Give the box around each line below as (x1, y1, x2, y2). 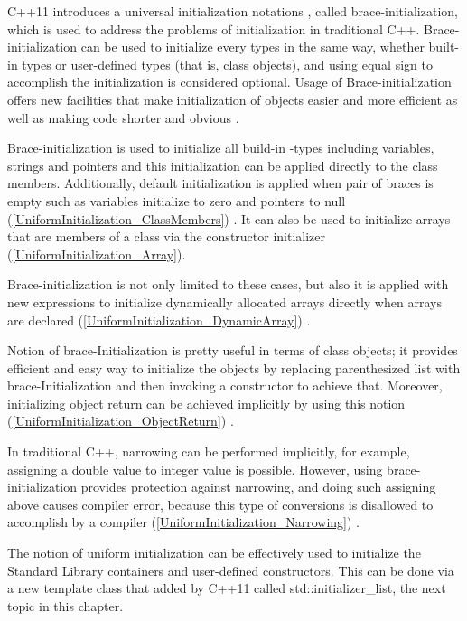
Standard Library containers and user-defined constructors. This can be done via (7, 560, 454, 579)
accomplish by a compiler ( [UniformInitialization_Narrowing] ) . (7, 513, 360, 532)
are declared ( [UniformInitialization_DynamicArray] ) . (7, 310, 311, 329)
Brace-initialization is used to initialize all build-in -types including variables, (7, 138, 434, 157)
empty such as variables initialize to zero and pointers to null (7, 191, 346, 210)
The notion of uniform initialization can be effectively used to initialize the (7, 543, 421, 562)
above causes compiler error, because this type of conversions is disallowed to (7, 494, 434, 513)
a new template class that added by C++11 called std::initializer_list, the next (7, 579, 446, 597)
